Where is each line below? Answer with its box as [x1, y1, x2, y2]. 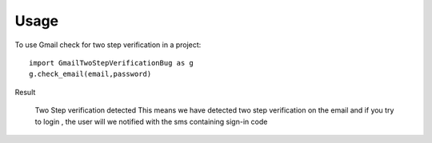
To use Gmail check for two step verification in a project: [14, 40, 202, 50]
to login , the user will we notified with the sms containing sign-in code [34, 117, 268, 126]
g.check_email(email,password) [29, 70, 152, 79]
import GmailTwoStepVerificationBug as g [29, 58, 194, 67]
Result [14, 87, 36, 97]
